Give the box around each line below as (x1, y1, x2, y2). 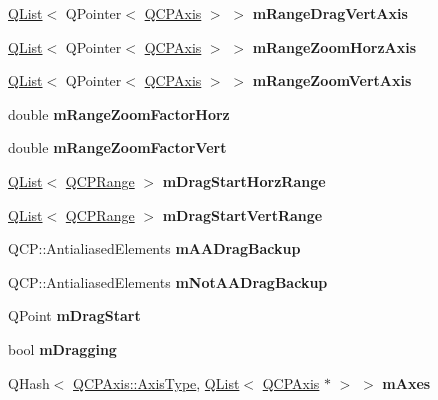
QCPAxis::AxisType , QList (73, 372, 240, 393)
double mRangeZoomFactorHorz (8, 103, 230, 124)
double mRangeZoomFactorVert (8, 137, 227, 158)
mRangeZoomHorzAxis (252, 36, 417, 57)
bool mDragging (8, 338, 117, 359)
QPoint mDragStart (8, 305, 141, 326)
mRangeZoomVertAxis (252, 70, 412, 91)
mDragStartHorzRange (162, 170, 326, 191)
